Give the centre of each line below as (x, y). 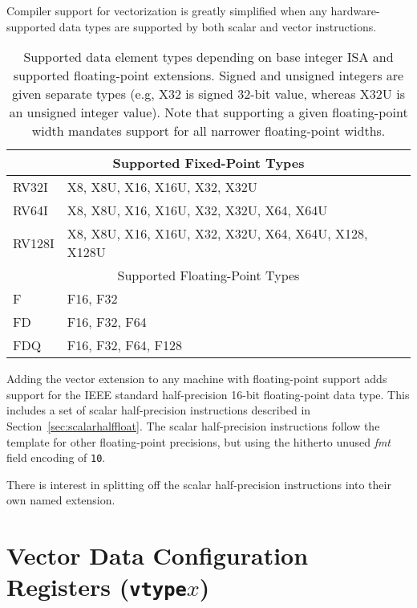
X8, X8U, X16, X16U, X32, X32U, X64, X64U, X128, (217, 234)
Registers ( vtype (97, 587)
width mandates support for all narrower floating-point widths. (208, 131)
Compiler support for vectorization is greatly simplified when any (167, 10)
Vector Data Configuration (158, 555)
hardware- (355, 10)
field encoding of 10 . (56, 457)
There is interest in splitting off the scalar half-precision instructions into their (199, 484)
